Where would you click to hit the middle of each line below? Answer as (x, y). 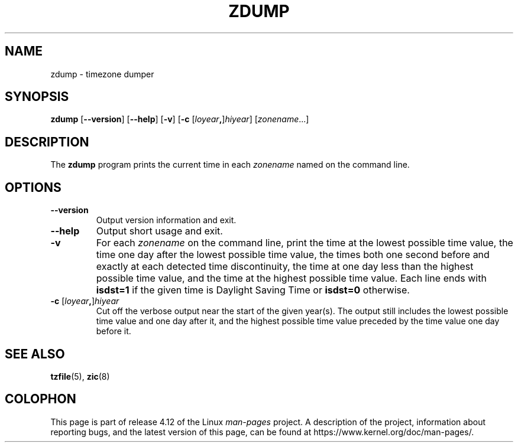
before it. (114, 331)
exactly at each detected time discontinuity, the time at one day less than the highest (285, 267)
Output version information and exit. (166, 220)
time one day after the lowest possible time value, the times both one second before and (293, 255)
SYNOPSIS (37, 97)
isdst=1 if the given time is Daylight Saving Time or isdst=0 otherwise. (253, 290)
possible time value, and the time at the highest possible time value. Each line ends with (291, 278)
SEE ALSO (35, 354)
